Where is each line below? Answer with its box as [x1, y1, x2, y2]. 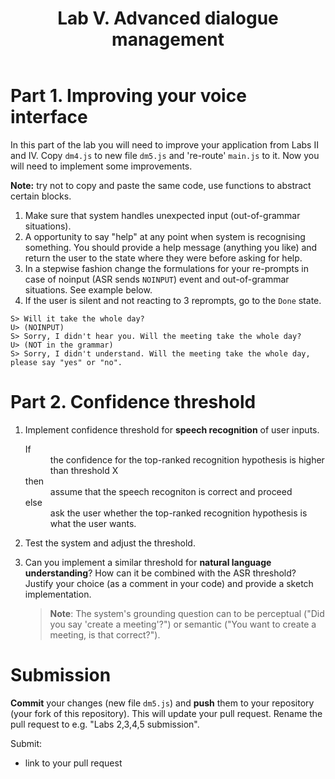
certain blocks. [10, 190, 72, 202]
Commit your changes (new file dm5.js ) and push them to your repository [10, 697, 315, 709]
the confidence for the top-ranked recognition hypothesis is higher [49, 453, 325, 466]
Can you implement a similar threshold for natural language [24, 556, 272, 568]
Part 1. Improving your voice [10, 85, 247, 107]
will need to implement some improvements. [10, 160, 193, 172]
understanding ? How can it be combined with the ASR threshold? [24, 567, 297, 579]
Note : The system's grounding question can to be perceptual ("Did [49, 607, 325, 619]
